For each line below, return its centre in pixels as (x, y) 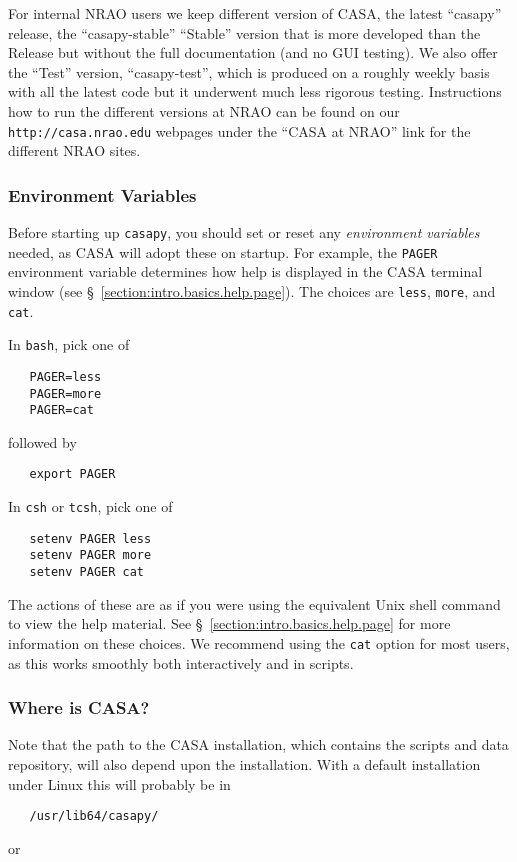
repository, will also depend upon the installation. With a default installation (244, 764)
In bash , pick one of (69, 344)
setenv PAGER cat (87, 572)
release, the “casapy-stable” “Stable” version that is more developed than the (244, 32)
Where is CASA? (79, 707)
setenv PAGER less (90, 538)
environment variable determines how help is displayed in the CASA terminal (245, 271)
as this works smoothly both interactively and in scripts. (181, 662)
